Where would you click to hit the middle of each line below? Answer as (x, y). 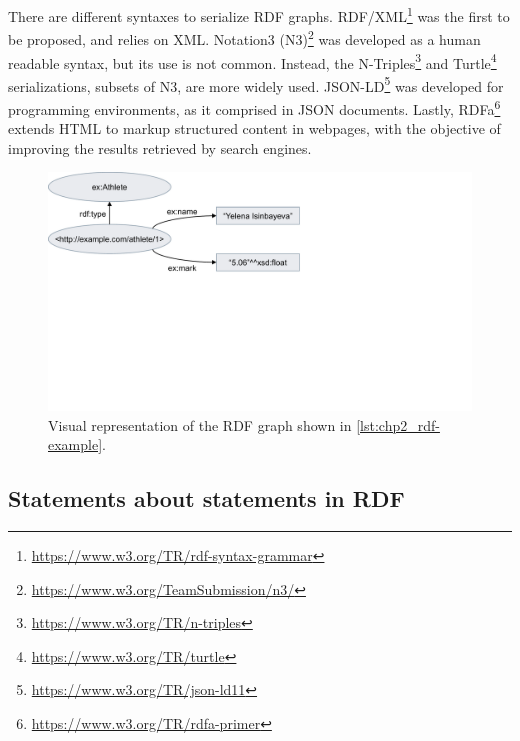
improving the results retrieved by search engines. (160, 147)
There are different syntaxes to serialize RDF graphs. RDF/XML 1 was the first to (259, 14)
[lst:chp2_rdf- (398, 424)
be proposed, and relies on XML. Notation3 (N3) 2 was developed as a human (244, 37)
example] (75, 444)
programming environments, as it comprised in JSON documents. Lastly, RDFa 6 (254, 107)
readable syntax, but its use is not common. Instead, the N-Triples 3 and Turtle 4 (252, 61)
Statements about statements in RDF (206, 498)
